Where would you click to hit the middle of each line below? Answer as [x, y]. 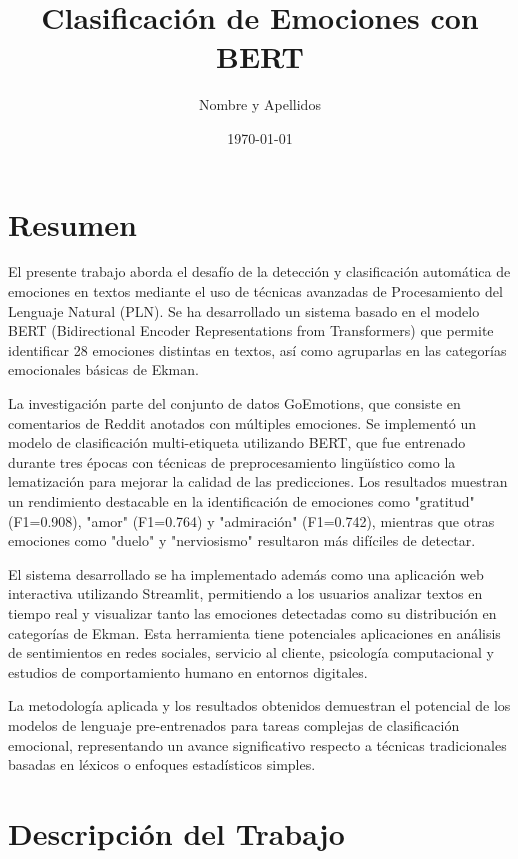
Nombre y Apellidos [260, 104]
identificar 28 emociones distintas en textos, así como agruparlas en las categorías [257, 349]
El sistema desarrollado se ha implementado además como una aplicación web [246, 573]
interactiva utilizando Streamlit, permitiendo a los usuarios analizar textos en [245, 593]
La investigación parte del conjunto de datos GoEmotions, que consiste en [234, 403]
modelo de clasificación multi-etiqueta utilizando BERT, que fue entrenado [237, 442]
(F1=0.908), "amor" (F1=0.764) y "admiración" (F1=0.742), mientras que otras [251, 520]
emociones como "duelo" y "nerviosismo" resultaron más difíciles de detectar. [242, 540]
